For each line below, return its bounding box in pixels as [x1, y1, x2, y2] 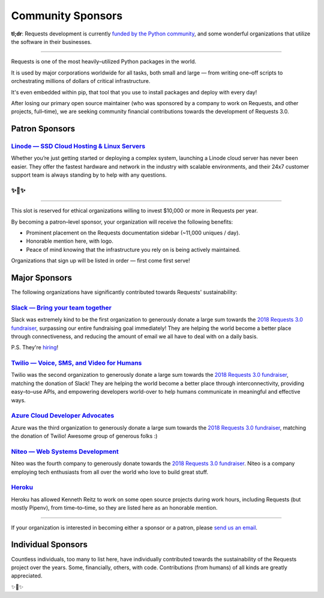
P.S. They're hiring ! [11, 344, 59, 351]
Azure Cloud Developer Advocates [11, 412, 115, 420]
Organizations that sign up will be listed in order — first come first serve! [11, 257, 190, 264]
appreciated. [11, 572, 43, 579]
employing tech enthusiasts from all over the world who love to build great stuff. [11, 468, 208, 475]
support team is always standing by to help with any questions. [11, 171, 167, 178]
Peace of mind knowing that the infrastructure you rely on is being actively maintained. [26, 246, 241, 253]
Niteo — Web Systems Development [11, 447, 119, 456]
